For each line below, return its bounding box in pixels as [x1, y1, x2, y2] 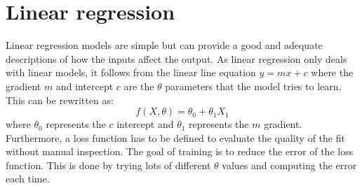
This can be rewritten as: [6, 92, 114, 107]
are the [123, 78, 154, 93]
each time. [6, 171, 50, 186]
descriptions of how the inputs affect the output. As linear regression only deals [6, 51, 347, 66]
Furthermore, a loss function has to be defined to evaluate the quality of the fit [6, 130, 345, 145]
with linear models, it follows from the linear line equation [6, 65, 256, 80]
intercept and [116, 117, 174, 131]
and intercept [55, 78, 114, 93]
